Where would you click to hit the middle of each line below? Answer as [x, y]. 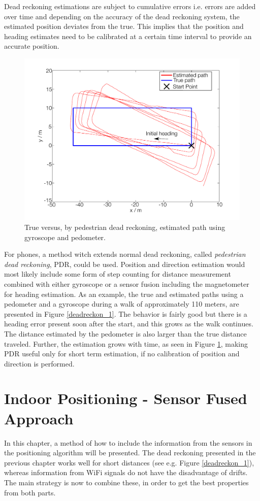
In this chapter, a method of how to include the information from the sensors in [128, 442]
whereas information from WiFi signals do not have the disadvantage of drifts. [126, 472]
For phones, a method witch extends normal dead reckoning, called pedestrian [125, 254]
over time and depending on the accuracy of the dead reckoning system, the [122, 16]
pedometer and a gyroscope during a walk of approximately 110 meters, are [122, 304]
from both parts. [30, 492]
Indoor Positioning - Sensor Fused [126, 398]
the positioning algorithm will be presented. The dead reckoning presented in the [130, 453]
